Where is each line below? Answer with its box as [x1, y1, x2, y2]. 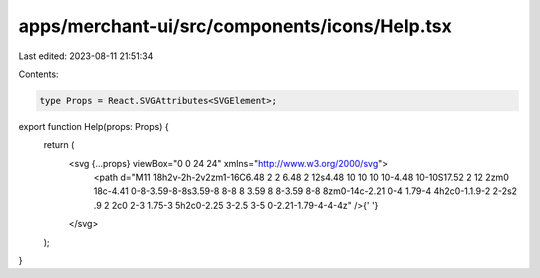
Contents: [18, 68, 59, 80]
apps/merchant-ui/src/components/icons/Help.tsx [18, 15, 452, 37]
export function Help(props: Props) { [18, 120, 169, 132]
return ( [43, 139, 75, 151]
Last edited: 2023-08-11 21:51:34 [18, 50, 154, 62]
